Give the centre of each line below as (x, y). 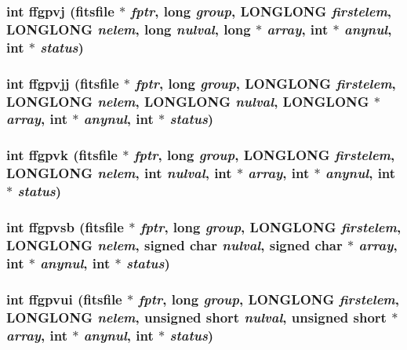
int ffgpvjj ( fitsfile (63, 83)
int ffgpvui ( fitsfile (64, 299)
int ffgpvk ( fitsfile (62, 155)
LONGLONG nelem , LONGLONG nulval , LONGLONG (188, 101)
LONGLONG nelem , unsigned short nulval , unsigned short (196, 317)
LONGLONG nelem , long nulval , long (129, 29)
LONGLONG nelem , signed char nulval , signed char (174, 244)
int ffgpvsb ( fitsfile (65, 226)
